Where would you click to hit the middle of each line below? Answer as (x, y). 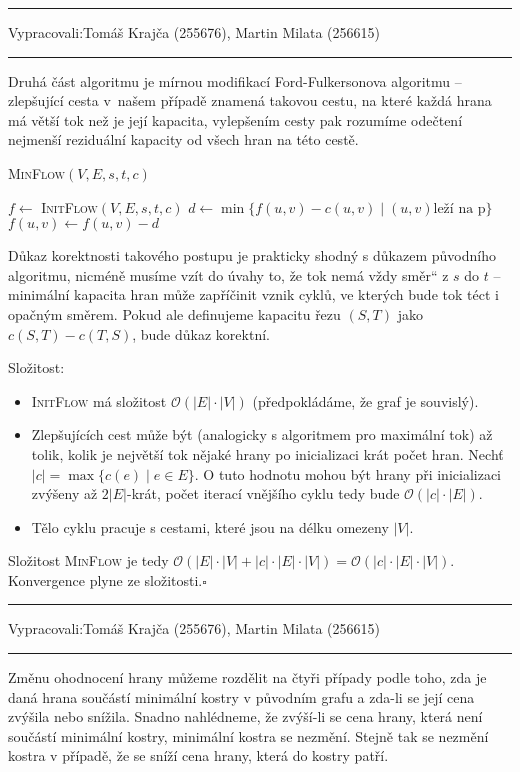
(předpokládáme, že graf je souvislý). (365, 400)
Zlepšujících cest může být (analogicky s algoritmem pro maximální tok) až (262, 434)
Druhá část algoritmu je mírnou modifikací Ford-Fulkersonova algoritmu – (235, 80)
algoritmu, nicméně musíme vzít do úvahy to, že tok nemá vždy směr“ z (228, 274)
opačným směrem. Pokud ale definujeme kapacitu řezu (174, 313)
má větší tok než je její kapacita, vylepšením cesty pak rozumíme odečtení (235, 119)
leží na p (459, 208)
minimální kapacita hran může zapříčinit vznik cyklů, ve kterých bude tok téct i (253, 294)
